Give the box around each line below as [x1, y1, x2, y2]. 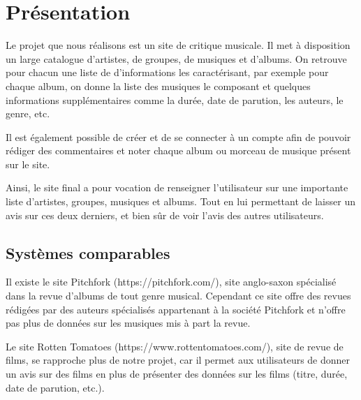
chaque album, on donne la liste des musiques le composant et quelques [6, 78, 311, 93]
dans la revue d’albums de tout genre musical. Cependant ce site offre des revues [6, 288, 351, 303]
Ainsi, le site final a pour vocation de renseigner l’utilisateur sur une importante [6, 180, 348, 195]
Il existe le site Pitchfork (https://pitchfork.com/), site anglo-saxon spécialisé [6, 274, 337, 289]
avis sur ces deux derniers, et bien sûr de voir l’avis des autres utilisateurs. [6, 207, 324, 222]
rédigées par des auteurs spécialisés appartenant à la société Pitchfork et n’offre [6, 302, 346, 316]
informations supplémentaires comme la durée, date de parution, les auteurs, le [6, 92, 344, 107]
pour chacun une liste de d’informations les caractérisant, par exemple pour [6, 65, 329, 80]
